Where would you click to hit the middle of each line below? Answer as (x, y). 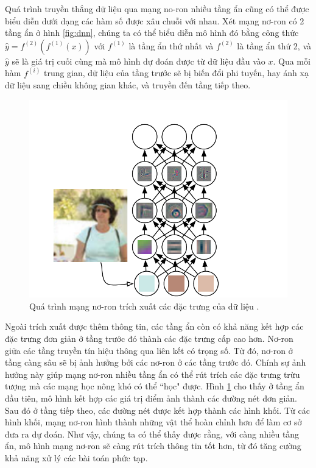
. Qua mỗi (292, 61)
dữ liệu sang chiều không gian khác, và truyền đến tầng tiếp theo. (128, 85)
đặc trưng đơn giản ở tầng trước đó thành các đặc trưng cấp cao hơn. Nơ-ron (149, 338)
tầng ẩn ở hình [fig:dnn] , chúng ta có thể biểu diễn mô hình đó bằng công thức (152, 33)
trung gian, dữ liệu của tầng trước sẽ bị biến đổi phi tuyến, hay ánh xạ (176, 73)
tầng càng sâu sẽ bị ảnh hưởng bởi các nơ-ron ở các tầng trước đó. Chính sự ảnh (156, 362)
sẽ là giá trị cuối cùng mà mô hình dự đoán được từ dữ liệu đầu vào (139, 61)
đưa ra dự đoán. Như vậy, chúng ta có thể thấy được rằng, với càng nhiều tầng (152, 434)
